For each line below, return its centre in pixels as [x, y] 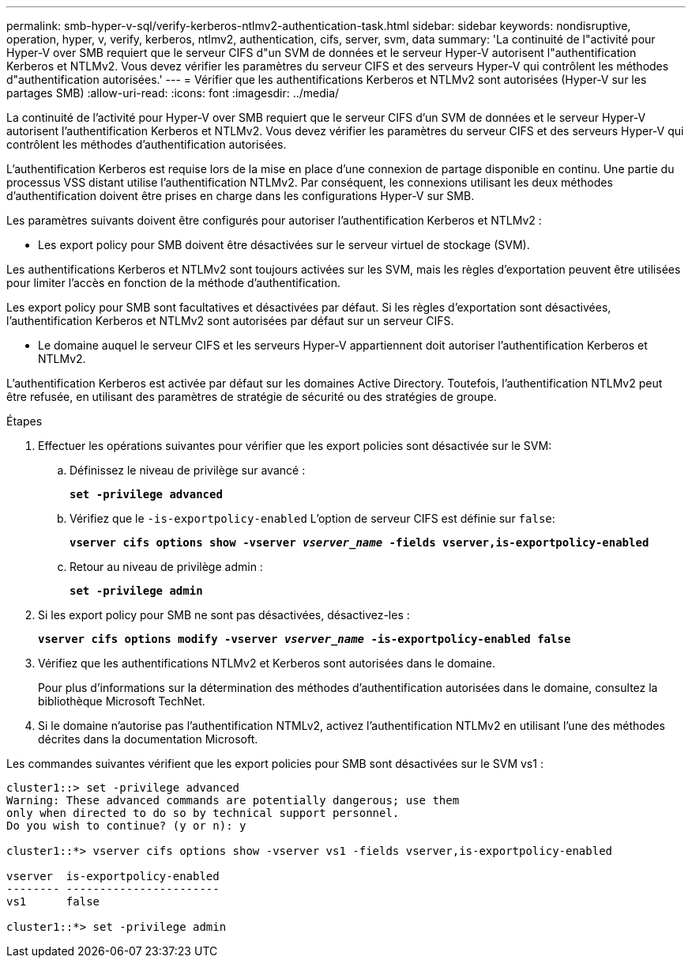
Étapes [24, 421]
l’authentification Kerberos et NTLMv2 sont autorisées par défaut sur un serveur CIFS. [230, 321]
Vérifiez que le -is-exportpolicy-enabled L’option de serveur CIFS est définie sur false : [312, 518]
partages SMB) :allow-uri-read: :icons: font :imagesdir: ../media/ [173, 93]
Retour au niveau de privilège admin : [166, 567]
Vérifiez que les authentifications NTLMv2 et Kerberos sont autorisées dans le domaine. [267, 663]
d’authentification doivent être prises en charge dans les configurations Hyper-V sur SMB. [241, 196]
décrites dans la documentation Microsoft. [148, 739]
